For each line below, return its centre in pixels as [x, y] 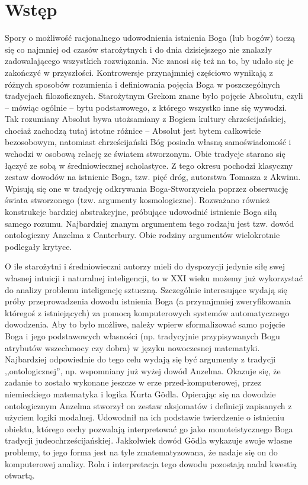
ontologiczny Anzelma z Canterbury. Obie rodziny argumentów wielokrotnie [142, 235]
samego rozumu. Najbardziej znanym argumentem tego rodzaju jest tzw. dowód [150, 223]
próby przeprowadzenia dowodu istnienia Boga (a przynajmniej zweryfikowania [148, 301]
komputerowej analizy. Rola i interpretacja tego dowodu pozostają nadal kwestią [151, 463]
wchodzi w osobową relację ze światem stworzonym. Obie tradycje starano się [145, 154]
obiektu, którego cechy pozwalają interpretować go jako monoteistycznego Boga [149, 428]
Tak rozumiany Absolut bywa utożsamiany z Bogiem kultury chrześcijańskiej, [145, 119]
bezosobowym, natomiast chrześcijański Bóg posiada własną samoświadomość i [148, 142]
